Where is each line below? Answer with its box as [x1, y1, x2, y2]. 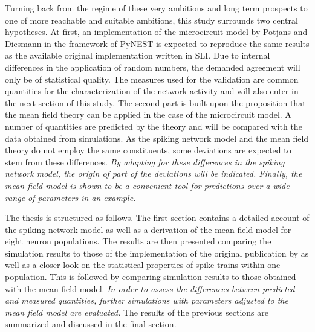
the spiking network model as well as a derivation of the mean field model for [5, 223, 291, 235]
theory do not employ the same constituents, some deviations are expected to [5, 144, 291, 156]
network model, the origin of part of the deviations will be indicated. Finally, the [5, 167, 302, 180]
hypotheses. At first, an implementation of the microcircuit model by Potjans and [5, 25, 308, 38]
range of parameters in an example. [5, 191, 136, 203]
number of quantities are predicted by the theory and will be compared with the [5, 120, 302, 132]
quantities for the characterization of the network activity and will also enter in [5, 85, 299, 97]
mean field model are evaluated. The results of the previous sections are [5, 305, 268, 318]
